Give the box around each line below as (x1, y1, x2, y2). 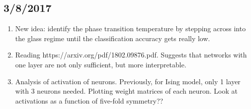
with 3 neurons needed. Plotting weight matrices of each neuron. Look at (15, 86, 238, 96)
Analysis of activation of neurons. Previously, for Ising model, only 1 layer (15, 76, 241, 86)
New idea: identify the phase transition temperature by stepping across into (15, 23, 246, 34)
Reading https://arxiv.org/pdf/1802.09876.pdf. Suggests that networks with (15, 50, 247, 60)
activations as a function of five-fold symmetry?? (15, 95, 164, 106)
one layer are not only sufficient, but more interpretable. (15, 59, 186, 69)
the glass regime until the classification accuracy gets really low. (15, 33, 210, 43)
